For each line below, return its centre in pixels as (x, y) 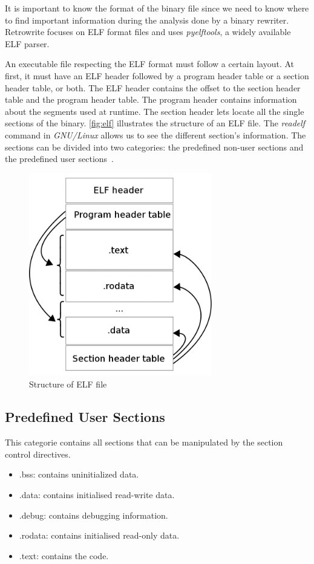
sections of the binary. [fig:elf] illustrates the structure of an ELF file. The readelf (155, 123)
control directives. (38, 454)
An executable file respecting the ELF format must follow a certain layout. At (150, 64)
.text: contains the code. (64, 555)
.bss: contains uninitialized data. (79, 474)
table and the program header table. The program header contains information (151, 99)
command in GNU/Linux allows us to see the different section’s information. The (155, 135)
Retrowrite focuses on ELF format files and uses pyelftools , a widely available (148, 32)
